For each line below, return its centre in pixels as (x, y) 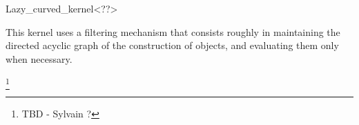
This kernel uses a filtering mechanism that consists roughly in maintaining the (173, 31)
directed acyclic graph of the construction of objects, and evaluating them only (172, 45)
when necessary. (39, 58)
